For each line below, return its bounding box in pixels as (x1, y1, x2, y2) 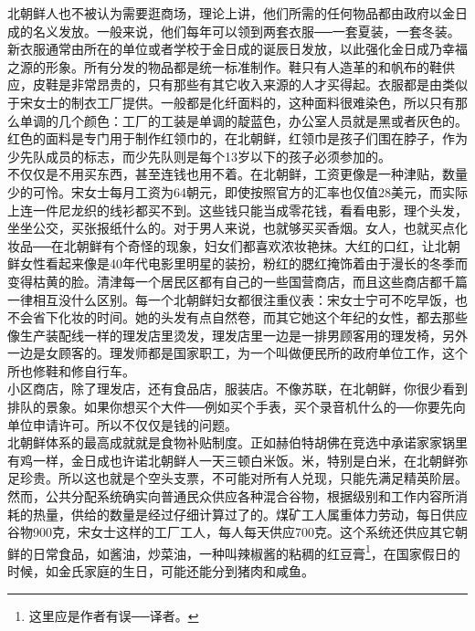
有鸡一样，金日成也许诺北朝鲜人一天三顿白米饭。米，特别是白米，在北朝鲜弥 (7, 450, 468, 469)
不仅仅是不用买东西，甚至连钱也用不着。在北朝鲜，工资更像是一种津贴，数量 (7, 164, 468, 184)
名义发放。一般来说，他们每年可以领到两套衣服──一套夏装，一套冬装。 (32, 21, 460, 40)
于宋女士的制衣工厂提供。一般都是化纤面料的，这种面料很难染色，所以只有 (7, 92, 455, 111)
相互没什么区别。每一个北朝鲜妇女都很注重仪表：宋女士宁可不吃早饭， (32, 289, 455, 309)
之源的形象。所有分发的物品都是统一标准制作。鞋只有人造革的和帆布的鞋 (7, 57, 442, 76)
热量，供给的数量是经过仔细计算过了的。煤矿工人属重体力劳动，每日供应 (32, 504, 468, 523)
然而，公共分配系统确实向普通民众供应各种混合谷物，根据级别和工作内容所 (7, 487, 455, 506)
